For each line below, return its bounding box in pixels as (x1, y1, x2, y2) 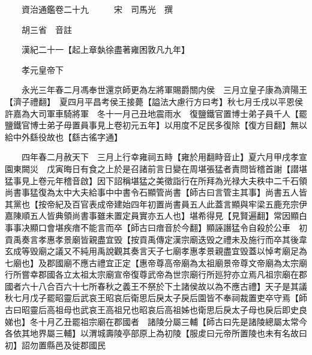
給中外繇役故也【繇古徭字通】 (5, 130, 122, 143)
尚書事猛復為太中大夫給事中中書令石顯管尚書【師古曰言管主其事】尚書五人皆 (5, 186, 307, 198)
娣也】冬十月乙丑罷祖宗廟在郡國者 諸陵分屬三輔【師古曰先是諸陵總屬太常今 (5, 315, 307, 327)
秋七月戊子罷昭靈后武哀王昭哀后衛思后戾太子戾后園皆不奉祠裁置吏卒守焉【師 (5, 291, 307, 304)
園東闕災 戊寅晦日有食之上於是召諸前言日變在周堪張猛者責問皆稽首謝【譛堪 (5, 162, 307, 175)
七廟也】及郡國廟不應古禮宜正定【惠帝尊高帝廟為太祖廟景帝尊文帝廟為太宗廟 (5, 256, 307, 269)
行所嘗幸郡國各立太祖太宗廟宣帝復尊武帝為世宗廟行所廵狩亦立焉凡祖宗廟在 (5, 268, 299, 281)
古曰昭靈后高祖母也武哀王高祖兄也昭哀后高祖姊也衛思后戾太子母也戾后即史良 (5, 303, 307, 316)
